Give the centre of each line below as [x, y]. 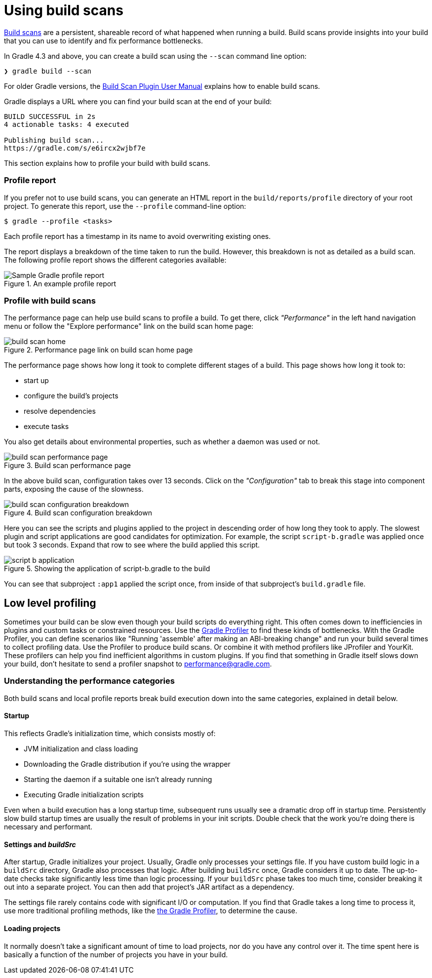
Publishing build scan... [54, 140]
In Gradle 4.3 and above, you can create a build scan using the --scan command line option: [155, 56]
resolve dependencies [60, 411]
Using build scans [64, 10]
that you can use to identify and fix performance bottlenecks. [103, 40]
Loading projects [32, 928]
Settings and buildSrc [40, 844]
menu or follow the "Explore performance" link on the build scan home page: [129, 326]
